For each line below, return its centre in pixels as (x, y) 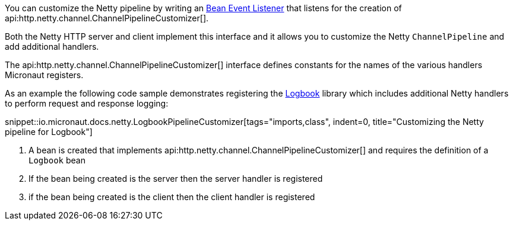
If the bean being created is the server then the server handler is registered (176, 179)
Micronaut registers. (44, 75)
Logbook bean (57, 160)
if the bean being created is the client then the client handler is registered (172, 197)
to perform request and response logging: (87, 103)
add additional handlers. (52, 46)
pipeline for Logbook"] (49, 132)
